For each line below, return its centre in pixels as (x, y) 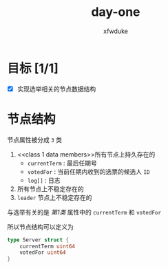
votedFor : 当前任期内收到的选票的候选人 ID (88, 171)
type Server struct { (38, 240)
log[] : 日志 (44, 180)
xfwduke (116, 31)
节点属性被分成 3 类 (35, 139)
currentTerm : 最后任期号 (62, 163)
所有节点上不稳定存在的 (50, 189)
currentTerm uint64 (48, 246)
